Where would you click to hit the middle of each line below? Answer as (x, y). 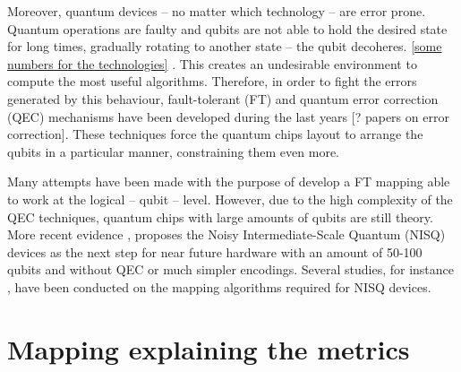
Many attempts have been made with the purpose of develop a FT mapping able (229, 182)
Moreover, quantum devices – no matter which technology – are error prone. (217, 11)
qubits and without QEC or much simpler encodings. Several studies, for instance (230, 269)
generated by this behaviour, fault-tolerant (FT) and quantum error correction (223, 98)
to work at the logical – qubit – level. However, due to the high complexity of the (230, 199)
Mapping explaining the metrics (209, 348)
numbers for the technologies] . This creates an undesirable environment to (212, 63)
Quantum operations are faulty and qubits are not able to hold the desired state (227, 28)
